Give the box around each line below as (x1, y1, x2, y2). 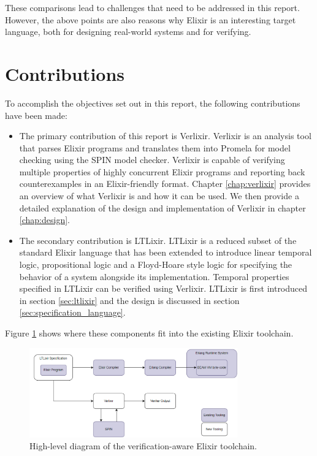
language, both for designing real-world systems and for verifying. (5, 25, 251, 38)
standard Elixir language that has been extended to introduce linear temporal (19, 246, 312, 259)
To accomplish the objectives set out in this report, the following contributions (5, 96, 300, 109)
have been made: (5, 108, 67, 121)
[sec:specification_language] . (19, 306, 126, 319)
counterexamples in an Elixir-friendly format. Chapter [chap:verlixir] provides (19, 177, 311, 190)
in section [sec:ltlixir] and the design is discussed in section (19, 294, 240, 306)
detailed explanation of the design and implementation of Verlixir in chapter (19, 201, 306, 214)
